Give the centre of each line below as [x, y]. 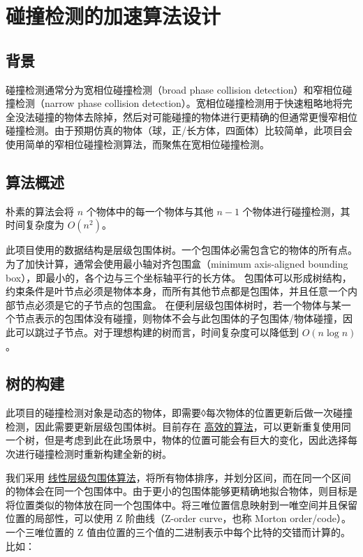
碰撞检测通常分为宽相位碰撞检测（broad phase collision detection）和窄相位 [174, 89]
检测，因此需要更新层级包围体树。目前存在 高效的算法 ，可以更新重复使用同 [178, 426]
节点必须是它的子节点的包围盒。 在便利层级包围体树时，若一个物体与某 [178, 304]
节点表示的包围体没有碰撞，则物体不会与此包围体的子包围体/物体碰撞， [179, 318]
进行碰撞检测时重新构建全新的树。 [93, 454]
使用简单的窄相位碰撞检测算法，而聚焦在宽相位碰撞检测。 [138, 144]
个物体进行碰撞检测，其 [296, 211]
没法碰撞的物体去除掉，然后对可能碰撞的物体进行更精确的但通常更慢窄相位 [186, 116]
